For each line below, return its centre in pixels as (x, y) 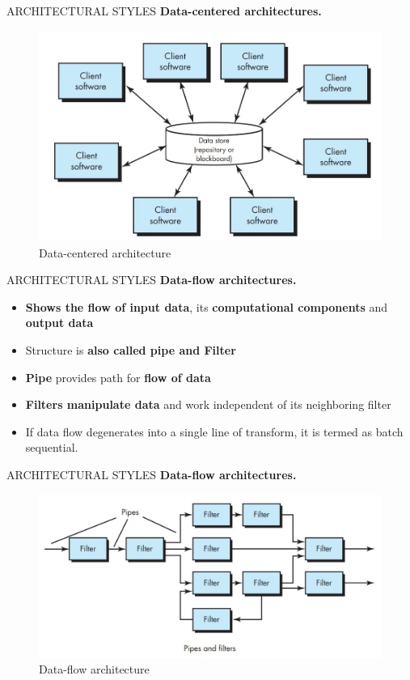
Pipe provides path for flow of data (118, 377)
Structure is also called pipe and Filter (131, 350)
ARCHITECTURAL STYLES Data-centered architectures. (164, 11)
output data (59, 323)
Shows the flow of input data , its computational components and (207, 306)
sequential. (52, 447)
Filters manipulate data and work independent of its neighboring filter (208, 404)
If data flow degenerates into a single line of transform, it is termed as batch (214, 431)
